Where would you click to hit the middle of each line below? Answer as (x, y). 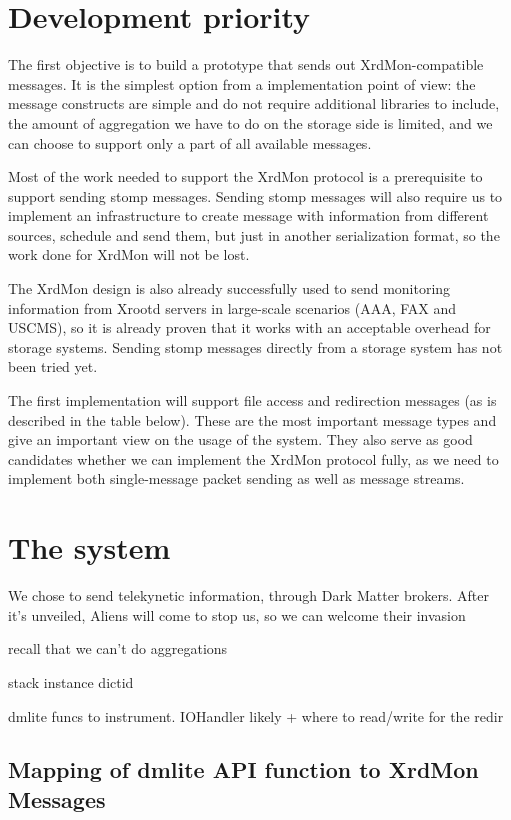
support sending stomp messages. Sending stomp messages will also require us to (255, 195)
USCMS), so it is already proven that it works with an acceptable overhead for (249, 327)
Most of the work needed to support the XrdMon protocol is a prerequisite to (245, 176)
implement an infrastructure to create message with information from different (248, 215)
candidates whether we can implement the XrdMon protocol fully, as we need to (253, 458)
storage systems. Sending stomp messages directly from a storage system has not (255, 346)
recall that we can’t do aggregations (118, 648)
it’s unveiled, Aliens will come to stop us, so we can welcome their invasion (237, 614)
